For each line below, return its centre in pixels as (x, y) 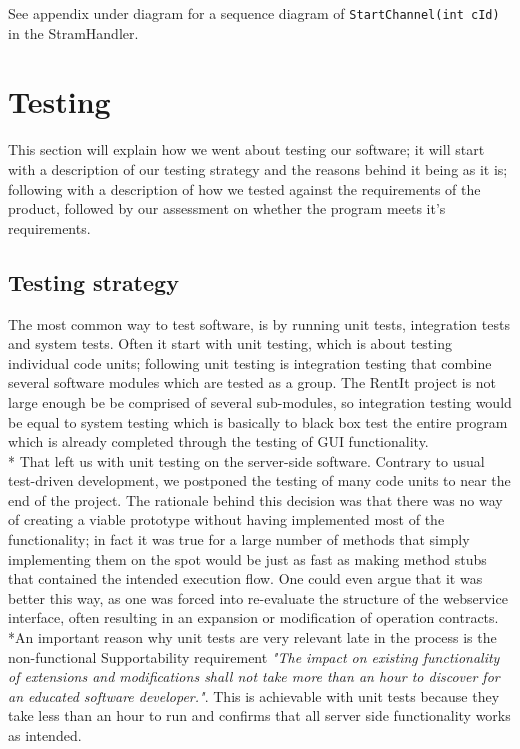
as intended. (45, 735)
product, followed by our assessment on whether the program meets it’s (227, 208)
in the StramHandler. (73, 32)
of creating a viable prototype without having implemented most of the (226, 519)
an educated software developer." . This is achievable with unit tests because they (254, 695)
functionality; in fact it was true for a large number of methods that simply (239, 539)
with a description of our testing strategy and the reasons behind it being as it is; (258, 168)
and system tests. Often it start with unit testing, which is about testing (230, 343)
